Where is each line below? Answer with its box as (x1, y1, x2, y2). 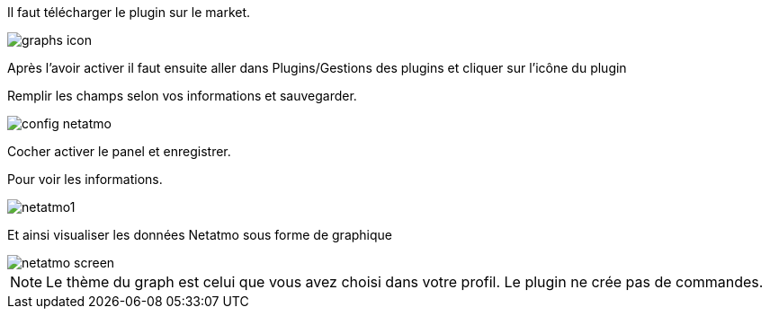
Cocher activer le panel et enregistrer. (7, 144, 231, 159)
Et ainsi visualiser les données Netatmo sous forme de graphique (7, 227, 392, 242)
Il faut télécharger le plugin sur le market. (7, 4, 251, 20)
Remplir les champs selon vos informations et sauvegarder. (7, 88, 357, 103)
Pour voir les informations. (7, 171, 163, 187)
